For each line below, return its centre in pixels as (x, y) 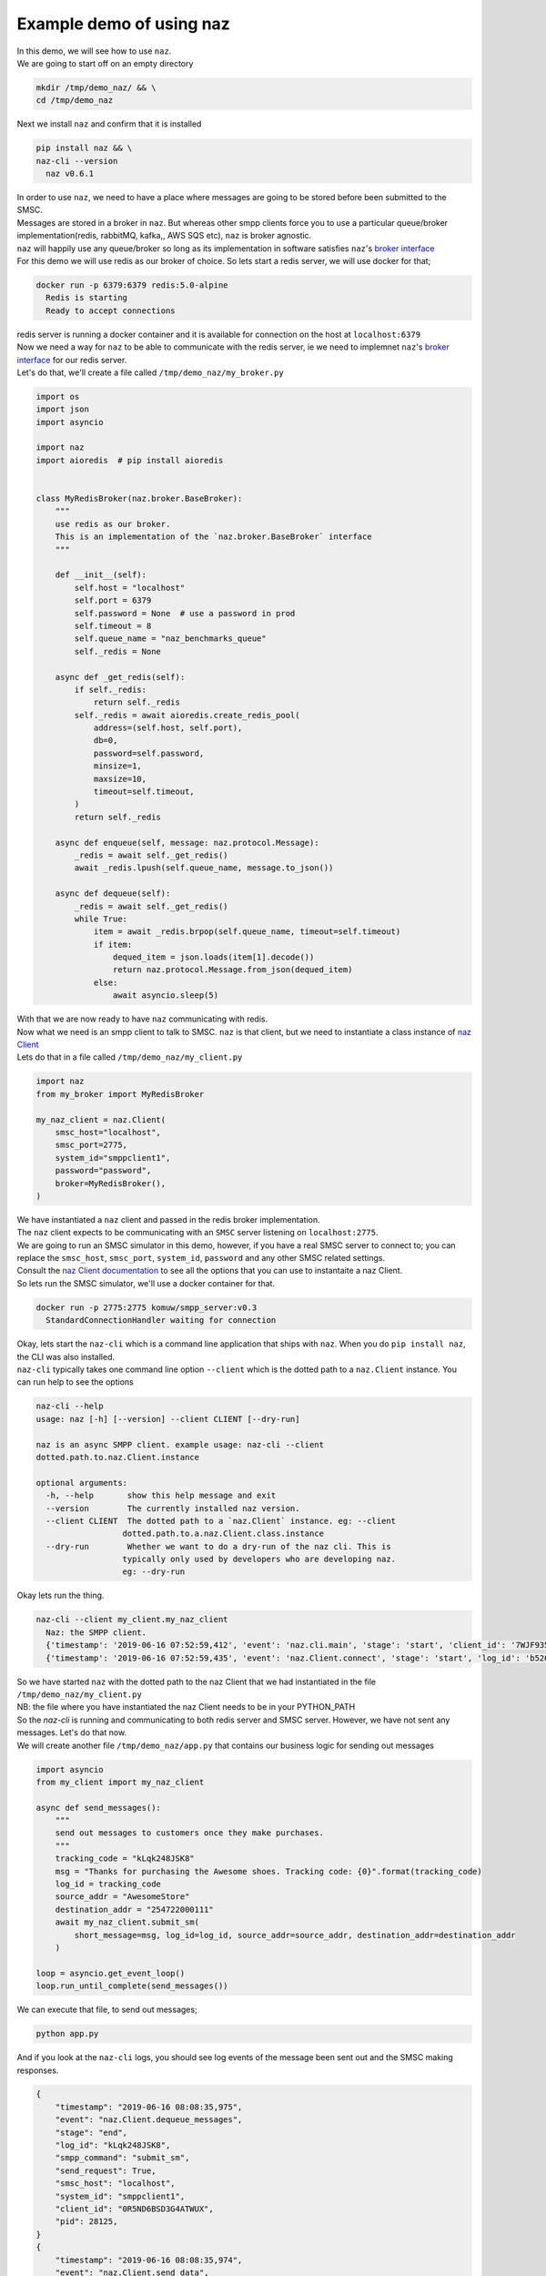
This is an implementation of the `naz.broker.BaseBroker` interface (213, 537)
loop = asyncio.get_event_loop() (111, 1973)
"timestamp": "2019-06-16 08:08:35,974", (149, 2260)
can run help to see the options (75, 1382)
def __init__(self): (101, 575)
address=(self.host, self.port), (168, 728)
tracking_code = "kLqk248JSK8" (125, 1859)
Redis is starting (86, 298)
